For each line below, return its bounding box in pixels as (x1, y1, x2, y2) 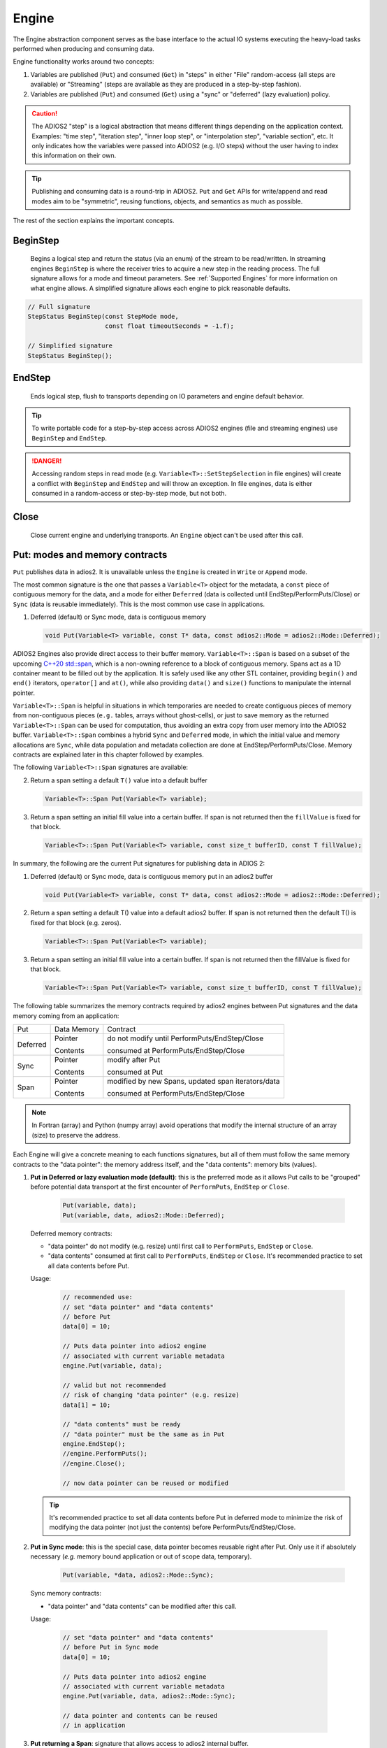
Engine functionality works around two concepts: (13, 57, 154, 66)
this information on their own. (31, 151, 117, 160)
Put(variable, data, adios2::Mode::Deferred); (62, 1211, 225, 1219)
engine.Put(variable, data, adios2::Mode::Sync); (62, 1692, 236, 1700)
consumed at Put (107, 1067, 163, 1077)
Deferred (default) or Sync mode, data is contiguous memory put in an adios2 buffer (30, 872, 273, 880)
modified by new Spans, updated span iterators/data (107, 1076, 280, 1086)
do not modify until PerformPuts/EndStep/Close (107, 1033, 264, 1043)
